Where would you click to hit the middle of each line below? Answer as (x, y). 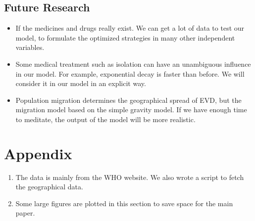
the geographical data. (49, 187)
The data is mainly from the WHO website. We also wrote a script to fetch (130, 177)
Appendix (38, 153)
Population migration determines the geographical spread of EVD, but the (128, 100)
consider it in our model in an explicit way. (81, 83)
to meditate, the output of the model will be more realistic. (105, 119)
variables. (30, 47)
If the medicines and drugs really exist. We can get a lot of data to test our (130, 28)
